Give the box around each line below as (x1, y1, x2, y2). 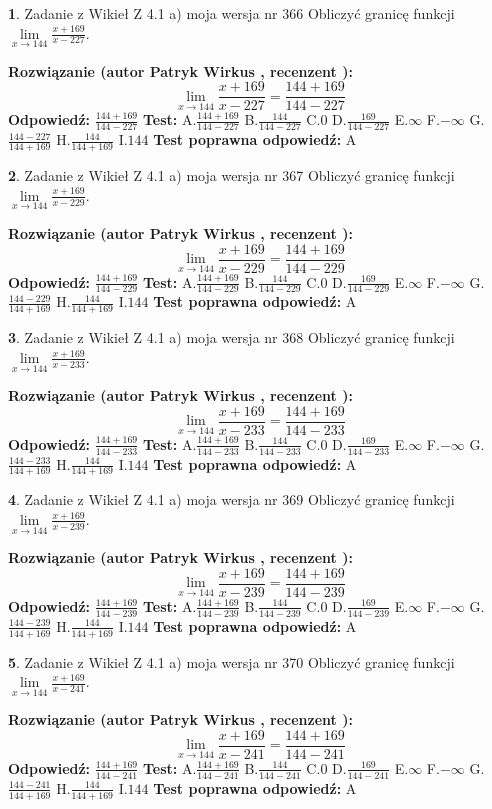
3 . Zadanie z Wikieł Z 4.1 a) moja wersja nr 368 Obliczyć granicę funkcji (8, 327, 455, 348)
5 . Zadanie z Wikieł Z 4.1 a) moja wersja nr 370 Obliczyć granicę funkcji (8, 651, 455, 672)
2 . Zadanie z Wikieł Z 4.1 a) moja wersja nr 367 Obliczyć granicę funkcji (8, 165, 455, 186)
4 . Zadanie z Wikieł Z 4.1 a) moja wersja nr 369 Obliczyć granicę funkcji (8, 489, 455, 510)
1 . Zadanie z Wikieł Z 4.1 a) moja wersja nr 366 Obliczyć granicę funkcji (8, 3, 455, 23)
